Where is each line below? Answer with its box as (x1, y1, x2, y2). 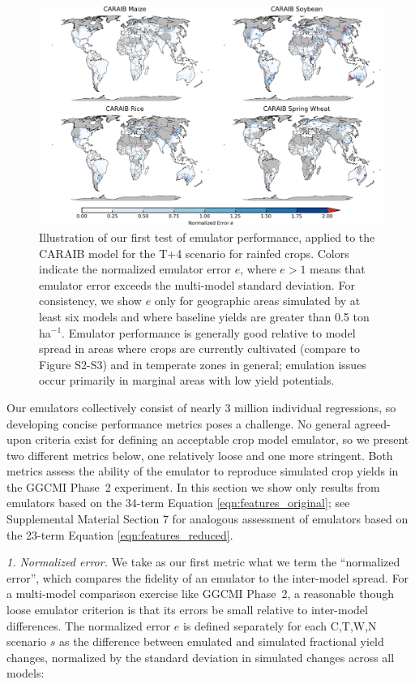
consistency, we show (39, 292, 142, 309)
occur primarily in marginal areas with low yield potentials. (39, 372, 335, 389)
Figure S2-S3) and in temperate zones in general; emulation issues (39, 355, 366, 372)
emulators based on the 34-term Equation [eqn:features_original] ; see (6, 494, 350, 511)
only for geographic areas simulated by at (154, 292, 361, 309)
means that (310, 260, 366, 277)
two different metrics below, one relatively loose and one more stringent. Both (6, 446, 393, 463)
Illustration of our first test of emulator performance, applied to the (39, 228, 375, 245)
